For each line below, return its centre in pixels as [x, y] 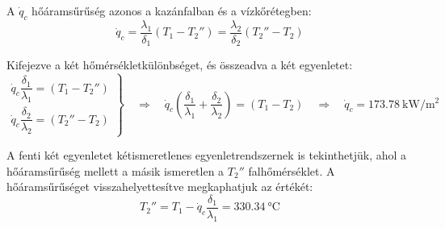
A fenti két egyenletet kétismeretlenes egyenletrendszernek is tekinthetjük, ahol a [207, 155]
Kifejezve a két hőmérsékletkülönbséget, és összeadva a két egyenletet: [180, 65]
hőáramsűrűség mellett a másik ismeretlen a [115, 170]
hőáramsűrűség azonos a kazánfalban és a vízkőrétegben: [172, 10]
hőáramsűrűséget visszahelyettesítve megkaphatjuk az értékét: [160, 187]
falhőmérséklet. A [292, 170]
